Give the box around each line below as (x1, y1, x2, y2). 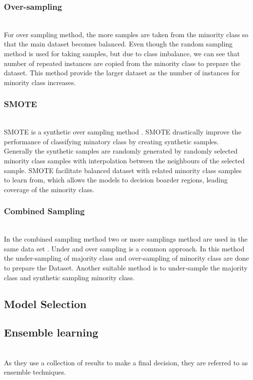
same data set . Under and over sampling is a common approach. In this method (4, 243, 245, 253)
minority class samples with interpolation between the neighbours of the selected (4, 155, 245, 165)
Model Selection (4, 296, 87, 311)
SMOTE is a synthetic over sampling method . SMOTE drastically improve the (4, 127, 241, 137)
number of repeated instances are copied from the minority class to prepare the (4, 58, 241, 68)
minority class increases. (4, 77, 76, 87)
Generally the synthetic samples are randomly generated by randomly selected (4, 146, 238, 156)
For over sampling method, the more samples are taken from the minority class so (4, 29, 249, 39)
